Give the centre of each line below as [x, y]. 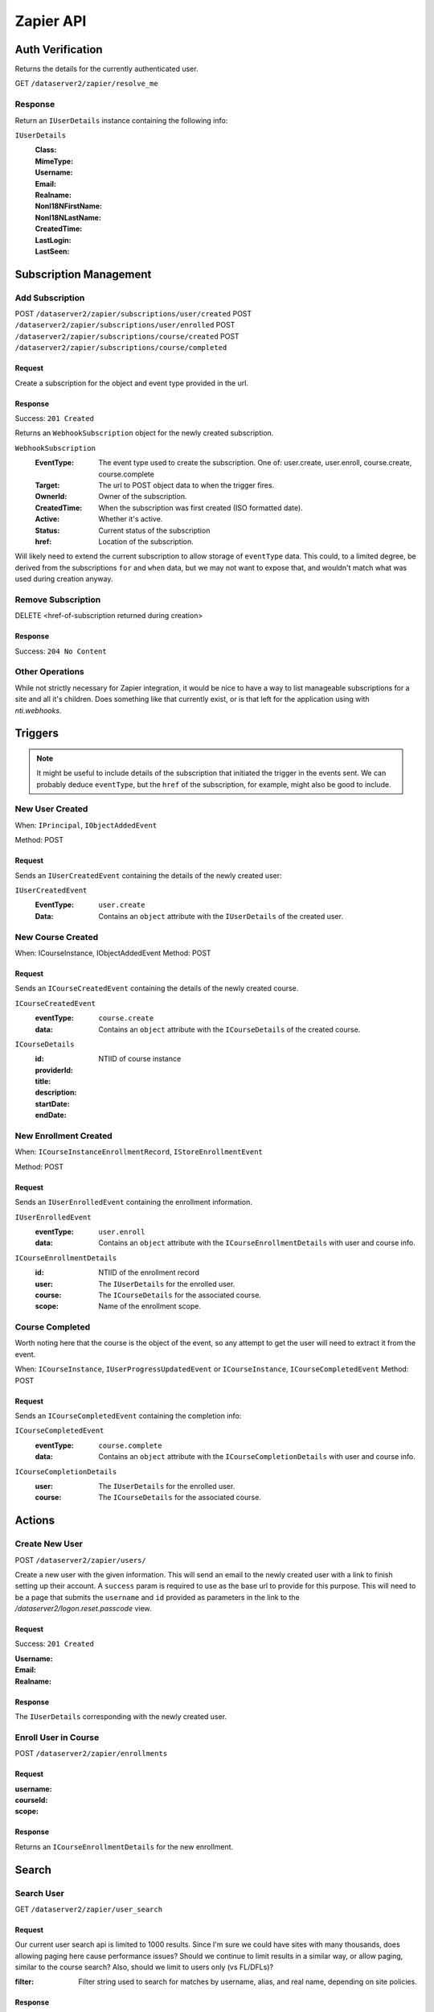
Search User [39, 1893]
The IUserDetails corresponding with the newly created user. [121, 1717]
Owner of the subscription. [143, 497]
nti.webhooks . [38, 710]
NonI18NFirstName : [69, 206]
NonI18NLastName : [68, 217]
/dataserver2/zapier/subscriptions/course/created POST [127, 336]
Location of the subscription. [146, 541]
